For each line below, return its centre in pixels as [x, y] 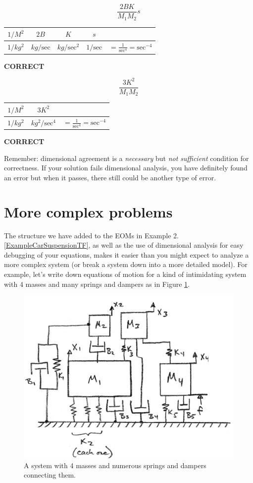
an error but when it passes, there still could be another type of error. [110, 177]
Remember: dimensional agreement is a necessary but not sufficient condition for [126, 158]
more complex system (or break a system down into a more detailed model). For [126, 264]
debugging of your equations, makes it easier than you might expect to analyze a [126, 254]
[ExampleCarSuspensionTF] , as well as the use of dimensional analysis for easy [124, 245]
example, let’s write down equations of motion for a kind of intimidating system [125, 274]
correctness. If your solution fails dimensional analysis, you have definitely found [126, 168]
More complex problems [88, 211]
